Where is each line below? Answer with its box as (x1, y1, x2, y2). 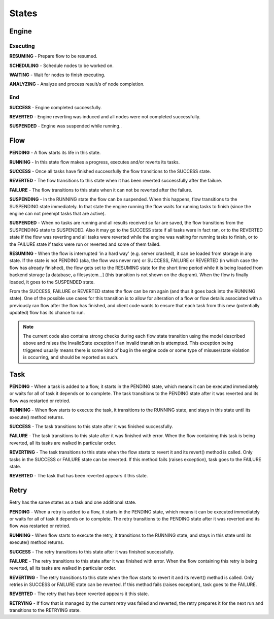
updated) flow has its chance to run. (9, 310, 85, 316)
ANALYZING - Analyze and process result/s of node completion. (9, 81, 145, 87)
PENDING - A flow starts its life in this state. (9, 150, 101, 156)
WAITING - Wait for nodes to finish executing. (9, 72, 106, 78)
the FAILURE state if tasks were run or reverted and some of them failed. (9, 241, 161, 247)
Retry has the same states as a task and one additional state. (9, 499, 136, 505)
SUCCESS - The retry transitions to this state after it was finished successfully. (9, 548, 175, 555)
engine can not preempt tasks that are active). (9, 211, 106, 217)
